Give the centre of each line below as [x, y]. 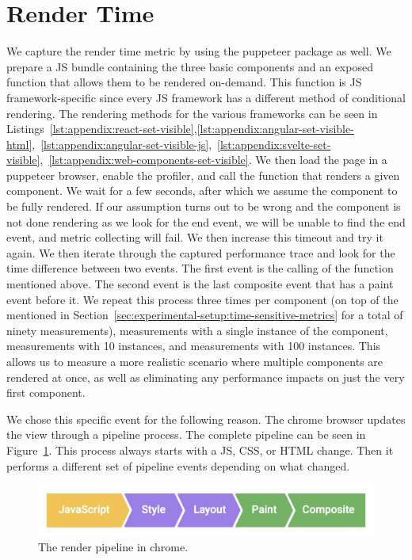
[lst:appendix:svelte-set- [274, 144]
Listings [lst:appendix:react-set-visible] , [102, 129]
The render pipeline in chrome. [113, 547]
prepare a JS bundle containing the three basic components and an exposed [190, 66]
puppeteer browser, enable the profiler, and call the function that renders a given [203, 175]
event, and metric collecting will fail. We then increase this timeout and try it [195, 237]
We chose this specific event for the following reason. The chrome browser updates [206, 419]
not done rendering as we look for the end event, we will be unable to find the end [206, 221]
